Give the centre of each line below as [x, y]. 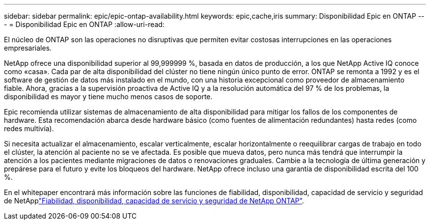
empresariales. [28, 48]
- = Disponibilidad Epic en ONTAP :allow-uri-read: [84, 24]
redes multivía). [29, 128]
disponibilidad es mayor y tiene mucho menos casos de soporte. [108, 97]
